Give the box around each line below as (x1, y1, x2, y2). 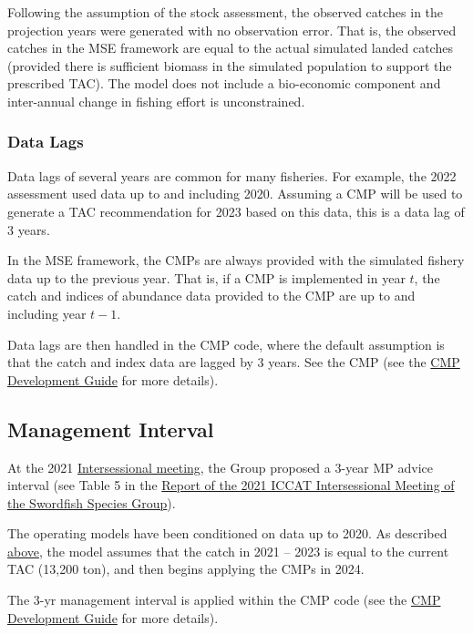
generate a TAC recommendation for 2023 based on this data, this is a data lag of (7, 201, 465, 220)
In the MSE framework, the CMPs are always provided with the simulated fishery (7, 251, 465, 270)
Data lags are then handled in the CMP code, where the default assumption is (7, 334, 445, 353)
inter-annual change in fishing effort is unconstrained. (7, 91, 305, 110)
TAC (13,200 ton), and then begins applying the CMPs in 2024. (7, 559, 365, 578)
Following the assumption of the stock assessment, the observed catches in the (7, 3, 444, 21)
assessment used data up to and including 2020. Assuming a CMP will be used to (7, 184, 463, 203)
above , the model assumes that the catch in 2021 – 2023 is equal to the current (7, 541, 449, 560)
